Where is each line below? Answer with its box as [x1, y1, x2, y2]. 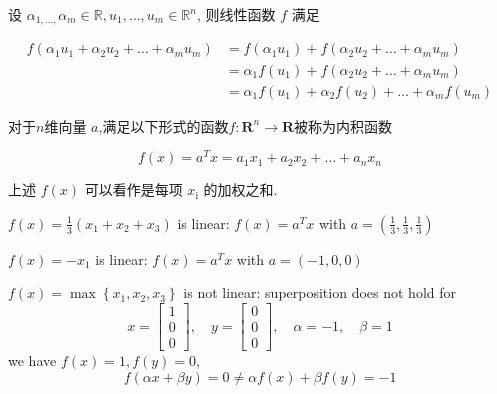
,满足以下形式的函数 [98, 115, 229, 136]
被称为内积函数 [294, 115, 393, 136]
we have [8, 350, 57, 371]
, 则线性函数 [196, 4, 276, 24]
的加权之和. [203, 179, 278, 200]
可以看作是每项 [84, 179, 183, 200]
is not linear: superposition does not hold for [183, 282, 457, 303]
